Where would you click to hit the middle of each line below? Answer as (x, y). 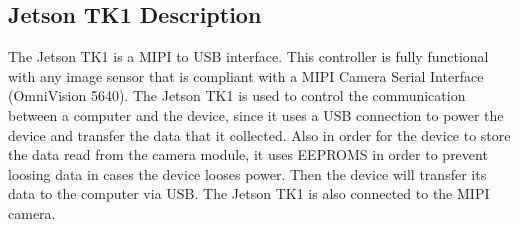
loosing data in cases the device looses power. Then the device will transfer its (247, 173)
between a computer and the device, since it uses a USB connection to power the (256, 114)
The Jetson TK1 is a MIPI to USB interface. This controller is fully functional (248, 56)
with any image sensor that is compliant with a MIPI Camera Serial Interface (246, 75)
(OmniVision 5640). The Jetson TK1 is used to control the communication (237, 95)
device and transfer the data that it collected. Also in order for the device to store (259, 134)
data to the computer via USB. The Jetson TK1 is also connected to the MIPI (249, 193)
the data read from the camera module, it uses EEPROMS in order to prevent (248, 154)
